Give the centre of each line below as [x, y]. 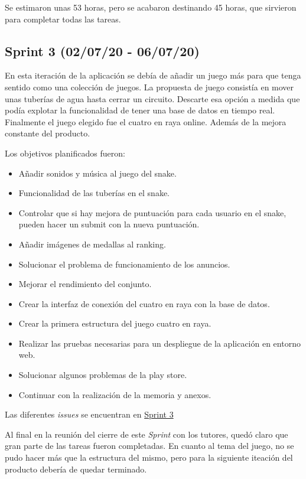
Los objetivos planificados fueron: [65, 153]
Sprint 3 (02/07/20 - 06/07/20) [102, 50]
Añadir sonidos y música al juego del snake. [97, 173]
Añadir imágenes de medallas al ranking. [92, 244]
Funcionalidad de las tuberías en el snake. [94, 193]
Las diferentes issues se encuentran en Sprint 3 [89, 414]
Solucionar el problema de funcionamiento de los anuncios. [124, 264]
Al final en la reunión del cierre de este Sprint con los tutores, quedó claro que [147, 434]
